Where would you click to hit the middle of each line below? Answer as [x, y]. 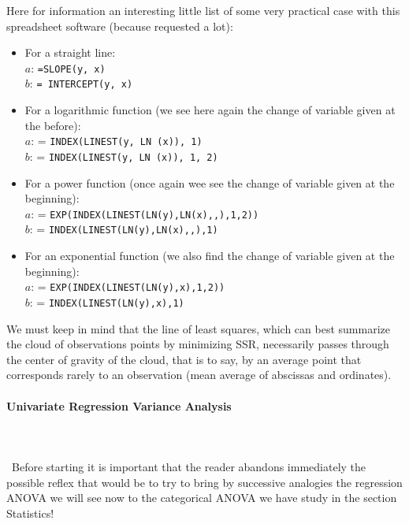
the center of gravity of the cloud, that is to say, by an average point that [184, 359]
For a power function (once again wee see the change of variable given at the [210, 182]
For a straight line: [70, 52]
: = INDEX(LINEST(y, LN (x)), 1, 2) [124, 156]
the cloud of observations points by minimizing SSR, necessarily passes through [198, 344]
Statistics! [30, 513]
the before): [53, 125]
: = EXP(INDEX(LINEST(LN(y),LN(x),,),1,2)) [145, 213]
